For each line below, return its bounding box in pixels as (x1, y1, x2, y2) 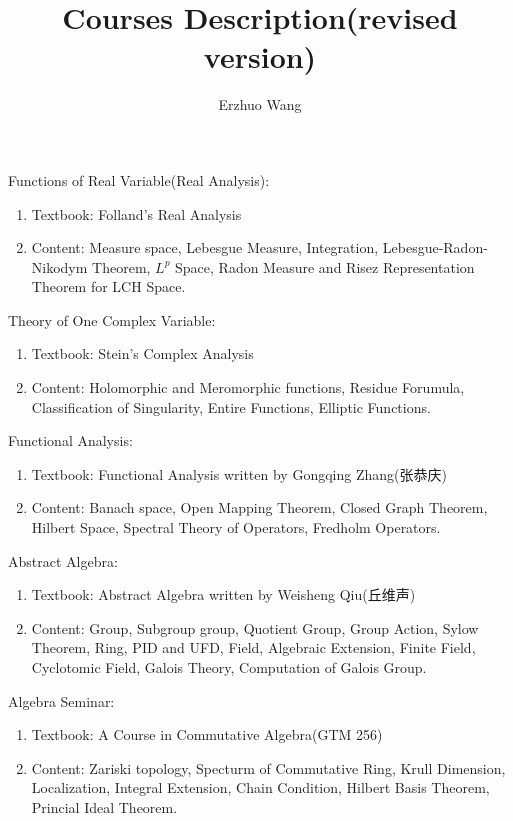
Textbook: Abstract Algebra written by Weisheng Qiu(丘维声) (31, 584, 416, 605)
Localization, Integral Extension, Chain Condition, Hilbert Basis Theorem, (31, 777, 490, 798)
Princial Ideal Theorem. (31, 796, 178, 817)
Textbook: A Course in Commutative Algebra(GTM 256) (31, 724, 383, 745)
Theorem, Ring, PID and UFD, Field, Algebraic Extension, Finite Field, (31, 637, 476, 658)
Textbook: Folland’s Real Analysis (31, 203, 242, 224)
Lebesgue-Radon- (382, 237, 488, 258)
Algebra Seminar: (8, 690, 115, 711)
